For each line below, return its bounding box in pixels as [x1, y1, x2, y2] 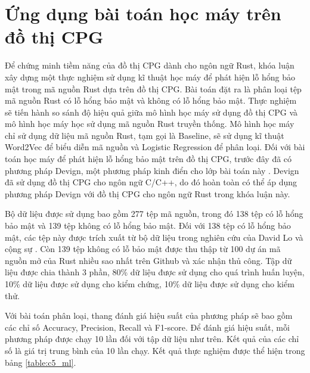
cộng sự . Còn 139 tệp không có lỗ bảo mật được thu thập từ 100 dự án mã [5, 243, 281, 255]
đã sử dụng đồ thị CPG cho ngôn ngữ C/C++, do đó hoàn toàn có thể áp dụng [5, 176, 297, 188]
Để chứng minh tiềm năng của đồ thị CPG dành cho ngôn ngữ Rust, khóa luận [5, 59, 294, 72]
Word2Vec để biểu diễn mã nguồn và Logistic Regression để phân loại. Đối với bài [5, 141, 305, 153]
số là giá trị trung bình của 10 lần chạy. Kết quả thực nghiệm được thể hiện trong [5, 344, 305, 356]
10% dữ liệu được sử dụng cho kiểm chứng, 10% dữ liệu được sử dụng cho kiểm [5, 278, 294, 290]
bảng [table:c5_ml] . [5, 356, 76, 368]
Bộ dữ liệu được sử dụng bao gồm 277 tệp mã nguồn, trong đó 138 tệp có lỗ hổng [5, 207, 303, 220]
